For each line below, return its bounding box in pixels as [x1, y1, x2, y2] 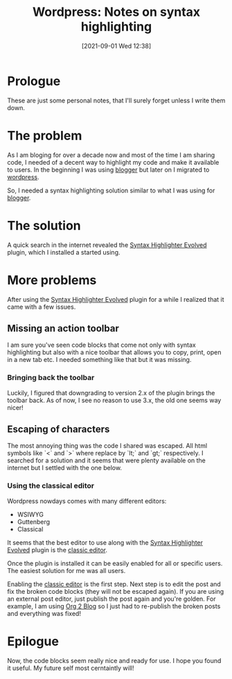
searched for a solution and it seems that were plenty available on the [7, 456, 206, 464]
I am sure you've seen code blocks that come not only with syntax [7, 341, 196, 350]
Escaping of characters [7, 424, 110, 435]
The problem [7, 127, 82, 143]
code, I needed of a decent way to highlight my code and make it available [7, 158, 220, 166]
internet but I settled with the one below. [7, 464, 123, 472]
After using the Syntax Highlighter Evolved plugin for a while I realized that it [7, 295, 224, 303]
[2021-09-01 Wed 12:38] [81, 42, 151, 50]
